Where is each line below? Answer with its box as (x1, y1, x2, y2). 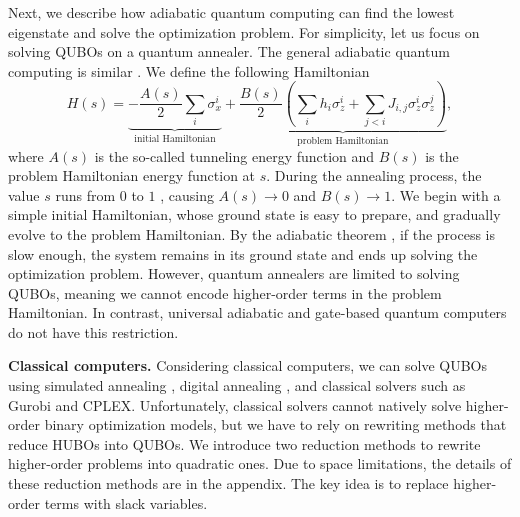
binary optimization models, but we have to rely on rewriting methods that (44, 414, 507, 435)
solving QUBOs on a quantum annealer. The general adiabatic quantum (8, 41, 450, 62)
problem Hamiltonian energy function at (8, 165, 256, 186)
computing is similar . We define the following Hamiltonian (8, 60, 370, 81)
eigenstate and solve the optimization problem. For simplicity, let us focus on (8, 21, 480, 42)
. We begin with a (391, 184, 501, 205)
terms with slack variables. (44, 492, 208, 513)
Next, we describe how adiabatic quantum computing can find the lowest (8, 2, 455, 22)
